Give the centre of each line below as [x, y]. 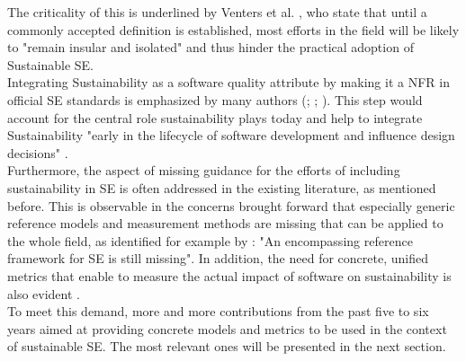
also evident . [44, 293]
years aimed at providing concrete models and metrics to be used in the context [227, 328]
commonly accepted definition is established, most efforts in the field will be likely [233, 29]
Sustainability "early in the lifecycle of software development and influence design [231, 135]
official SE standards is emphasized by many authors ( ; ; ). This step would [215, 99]
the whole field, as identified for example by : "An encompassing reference [210, 240]
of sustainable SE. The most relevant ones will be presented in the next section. [227, 346]
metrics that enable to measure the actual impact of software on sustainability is [229, 275]
